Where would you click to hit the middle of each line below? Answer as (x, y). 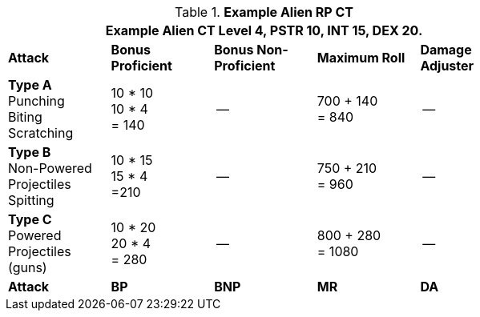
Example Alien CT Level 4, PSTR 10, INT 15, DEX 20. (264, 30)
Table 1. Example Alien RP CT (264, 12)
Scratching (41, 133)
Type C (30, 219)
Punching (36, 101)
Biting (25, 117)
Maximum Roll (361, 58)
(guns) (28, 267)
